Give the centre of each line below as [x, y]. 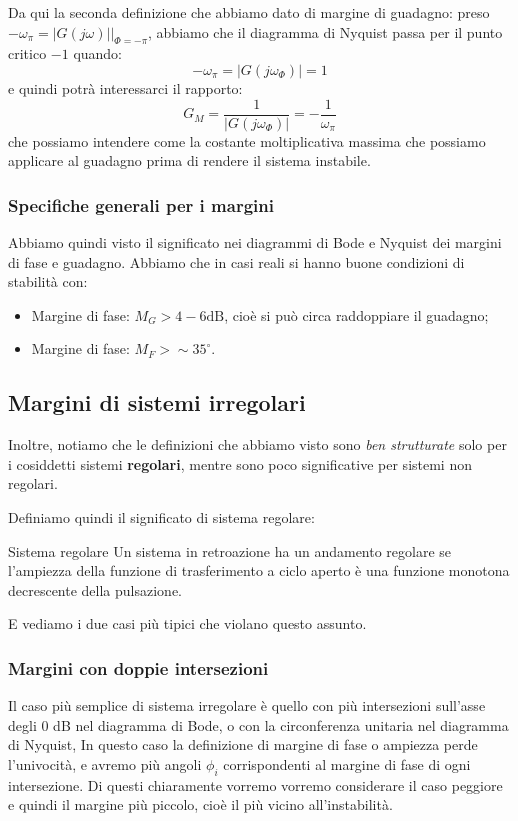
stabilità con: [48, 281]
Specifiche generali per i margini [141, 204]
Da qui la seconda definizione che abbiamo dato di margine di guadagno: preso [249, 12]
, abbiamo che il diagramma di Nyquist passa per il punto [325, 31]
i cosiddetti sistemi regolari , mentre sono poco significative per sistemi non [240, 463]
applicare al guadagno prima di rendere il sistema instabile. [189, 160]
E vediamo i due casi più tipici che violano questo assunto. [187, 623]
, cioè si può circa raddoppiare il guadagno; [356, 314]
